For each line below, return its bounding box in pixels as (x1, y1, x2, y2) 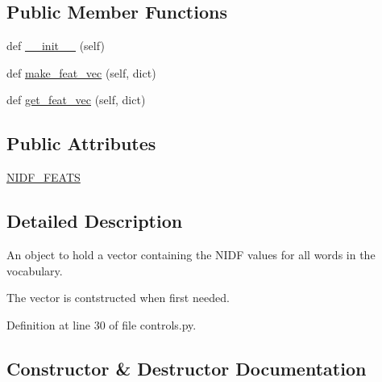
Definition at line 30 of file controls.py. (6, 316, 197, 333)
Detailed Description (6, 208, 183, 233)
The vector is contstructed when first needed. (6, 289, 230, 306)
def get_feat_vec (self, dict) (6, 91, 146, 108)
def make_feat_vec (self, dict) (6, 64, 156, 81)
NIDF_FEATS (6, 169, 81, 186)
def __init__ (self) (6, 37, 105, 54)
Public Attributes (6, 131, 156, 156)
